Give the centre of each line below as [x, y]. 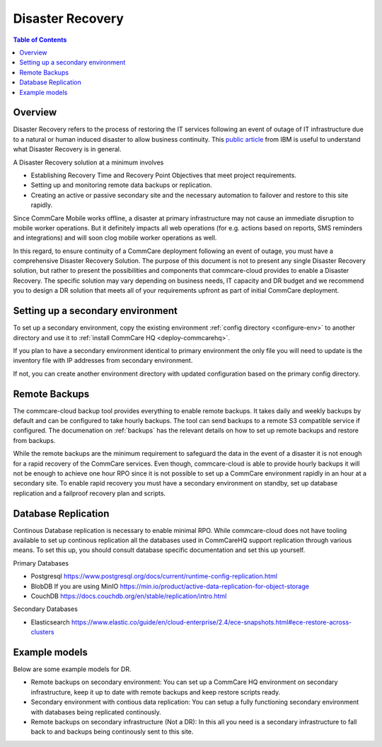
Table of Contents [40, 40]
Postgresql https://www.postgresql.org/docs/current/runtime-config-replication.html [154, 576]
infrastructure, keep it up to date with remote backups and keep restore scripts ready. [156, 692]
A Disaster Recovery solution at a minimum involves [88, 162]
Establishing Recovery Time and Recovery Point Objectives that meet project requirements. [164, 175]
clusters [42, 632]
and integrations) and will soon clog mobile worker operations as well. [115, 238]
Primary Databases [41, 563]
